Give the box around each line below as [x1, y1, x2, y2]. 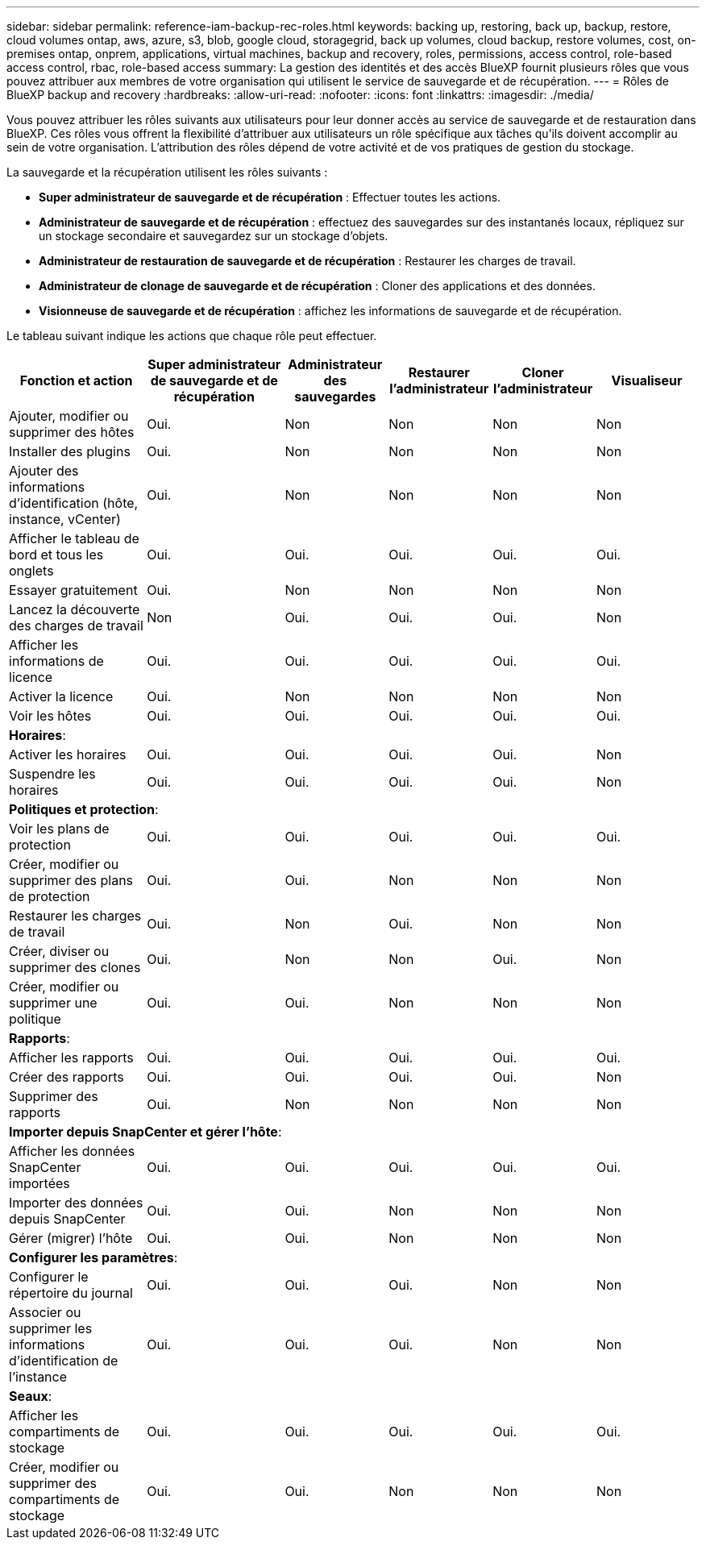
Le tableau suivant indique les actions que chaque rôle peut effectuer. [6, 329, 377, 343]
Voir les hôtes [9, 708, 92, 724]
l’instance [9, 1369, 68, 1385]
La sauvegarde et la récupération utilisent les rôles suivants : [6, 165, 328, 179]
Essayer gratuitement [9, 582, 138, 598]
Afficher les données [9, 1143, 135, 1159]
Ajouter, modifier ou [9, 408, 129, 424]
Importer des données [9, 1195, 143, 1211]
